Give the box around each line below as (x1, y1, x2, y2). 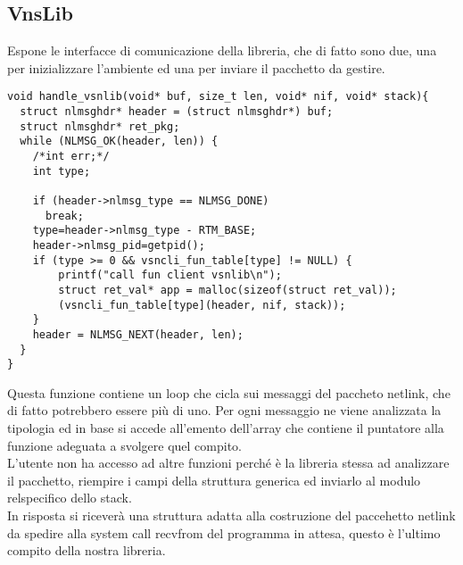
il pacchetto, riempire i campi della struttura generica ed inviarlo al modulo (7, 470, 421, 489)
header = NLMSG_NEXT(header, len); (32, 328, 244, 341)
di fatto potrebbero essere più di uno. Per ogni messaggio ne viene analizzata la (7, 401, 442, 420)
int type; (32, 164, 91, 178)
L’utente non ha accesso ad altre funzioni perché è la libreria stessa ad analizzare (7, 453, 450, 472)
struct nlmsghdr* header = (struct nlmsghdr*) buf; (20, 105, 334, 119)
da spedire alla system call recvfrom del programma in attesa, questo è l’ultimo (7, 523, 441, 542)
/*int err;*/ (32, 150, 110, 163)
